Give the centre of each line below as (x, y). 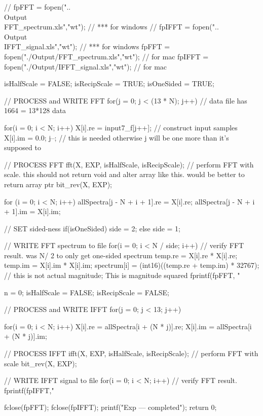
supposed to (23, 147)
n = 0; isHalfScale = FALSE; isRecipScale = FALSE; (87, 292)
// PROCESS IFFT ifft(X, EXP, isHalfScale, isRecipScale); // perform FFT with (131, 353)
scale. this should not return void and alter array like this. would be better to (124, 174)
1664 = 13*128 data (35, 110)
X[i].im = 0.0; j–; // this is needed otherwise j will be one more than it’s (117, 137)
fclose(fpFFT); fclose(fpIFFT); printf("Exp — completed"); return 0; (110, 407)
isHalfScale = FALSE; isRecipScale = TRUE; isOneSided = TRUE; (109, 83)
